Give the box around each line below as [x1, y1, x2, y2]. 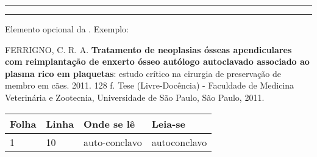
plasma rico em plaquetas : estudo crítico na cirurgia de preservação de [5, 67, 282, 79]
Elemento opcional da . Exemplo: [5, 23, 129, 35]
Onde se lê [84, 116, 135, 131]
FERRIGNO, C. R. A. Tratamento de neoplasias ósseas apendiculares [5, 43, 292, 56]
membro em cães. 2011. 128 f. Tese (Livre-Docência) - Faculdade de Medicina [5, 79, 294, 92]
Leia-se [151, 116, 186, 131]
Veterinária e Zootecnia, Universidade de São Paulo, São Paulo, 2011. [5, 90, 265, 103]
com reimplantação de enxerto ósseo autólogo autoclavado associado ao [5, 55, 310, 68]
